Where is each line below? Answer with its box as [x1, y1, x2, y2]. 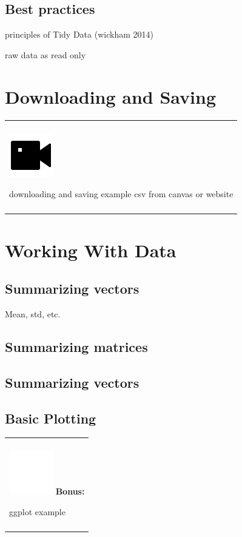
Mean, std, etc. [5, 308, 61, 320]
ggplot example [9, 505, 66, 518]
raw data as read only [5, 48, 86, 61]
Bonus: [55, 485, 85, 498]
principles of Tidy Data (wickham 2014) [5, 28, 153, 41]
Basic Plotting [5, 408, 96, 427]
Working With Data [5, 237, 176, 262]
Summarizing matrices [5, 337, 148, 356]
